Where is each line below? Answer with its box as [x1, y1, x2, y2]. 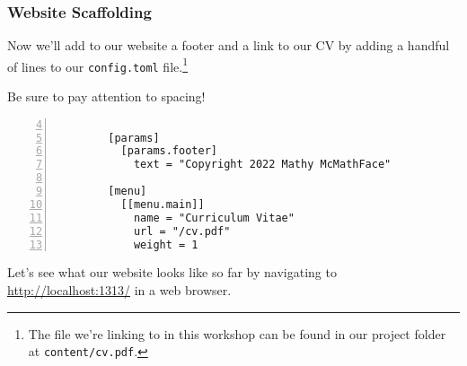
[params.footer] [120, 144, 217, 158]
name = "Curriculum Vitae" [133, 211, 295, 224]
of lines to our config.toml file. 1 [7, 54, 188, 75]
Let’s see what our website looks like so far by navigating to [7, 263, 337, 282]
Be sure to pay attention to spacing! [7, 87, 206, 106]
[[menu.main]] [120, 197, 205, 211]
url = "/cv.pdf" [133, 224, 231, 238]
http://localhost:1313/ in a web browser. [7, 281, 232, 300]
